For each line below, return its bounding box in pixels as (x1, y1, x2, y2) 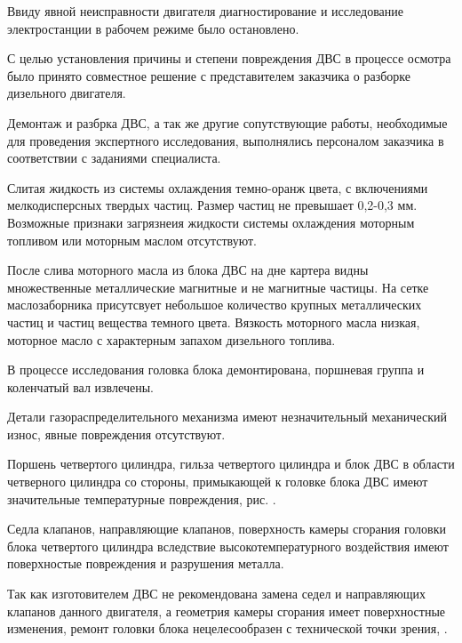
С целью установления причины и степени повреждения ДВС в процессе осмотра (7, 49, 451, 68)
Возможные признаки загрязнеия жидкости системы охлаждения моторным (7, 213, 415, 231)
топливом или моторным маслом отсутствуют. (7, 230, 257, 249)
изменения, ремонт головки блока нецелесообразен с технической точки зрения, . (7, 619, 448, 638)
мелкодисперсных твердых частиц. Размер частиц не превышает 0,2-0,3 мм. (7, 196, 418, 214)
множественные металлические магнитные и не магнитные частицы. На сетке (7, 277, 429, 296)
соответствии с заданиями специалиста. (7, 149, 221, 167)
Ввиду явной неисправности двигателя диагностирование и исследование (7, 2, 404, 20)
